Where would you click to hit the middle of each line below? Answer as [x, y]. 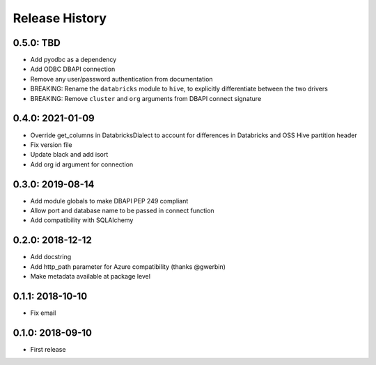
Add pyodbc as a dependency [73, 60]
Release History [60, 18]
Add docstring [51, 257]
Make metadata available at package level [91, 277]
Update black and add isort [69, 155]
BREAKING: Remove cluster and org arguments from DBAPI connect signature [146, 98]
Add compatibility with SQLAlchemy [82, 220]
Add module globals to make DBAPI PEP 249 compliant [109, 201]
